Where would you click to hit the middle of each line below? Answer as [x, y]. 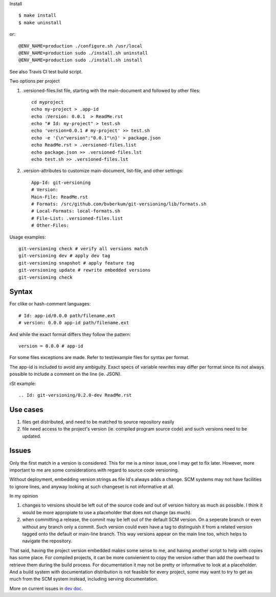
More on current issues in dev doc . [46, 588]
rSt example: [23, 384]
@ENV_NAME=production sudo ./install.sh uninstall [83, 53]
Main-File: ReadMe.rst [60, 197]
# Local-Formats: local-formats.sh [76, 211]
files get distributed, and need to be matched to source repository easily [98, 422]
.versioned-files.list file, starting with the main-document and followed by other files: [111, 90]
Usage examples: [28, 237]
